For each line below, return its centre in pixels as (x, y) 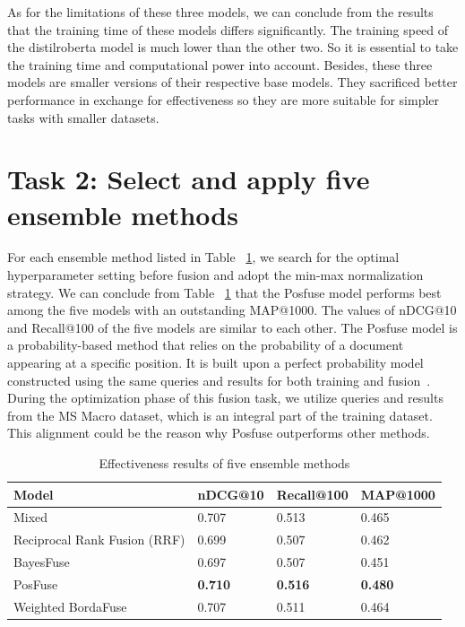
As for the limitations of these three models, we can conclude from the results (220, 12)
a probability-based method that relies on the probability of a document (206, 345)
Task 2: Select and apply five (189, 179)
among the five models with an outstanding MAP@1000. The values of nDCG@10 (232, 310)
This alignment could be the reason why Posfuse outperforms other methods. (219, 433)
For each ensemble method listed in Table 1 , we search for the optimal (203, 257)
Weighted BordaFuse (70, 606)
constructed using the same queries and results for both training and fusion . (219, 380)
